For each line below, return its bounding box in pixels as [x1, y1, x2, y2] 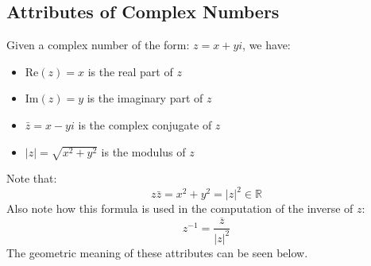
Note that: [6, 170, 57, 187]
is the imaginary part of [87, 90, 203, 106]
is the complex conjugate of [78, 116, 212, 133]
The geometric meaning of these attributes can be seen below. [6, 244, 308, 260]
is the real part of [87, 63, 173, 79]
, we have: [242, 37, 291, 53]
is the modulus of [101, 143, 186, 160]
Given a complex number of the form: [6, 37, 190, 53]
